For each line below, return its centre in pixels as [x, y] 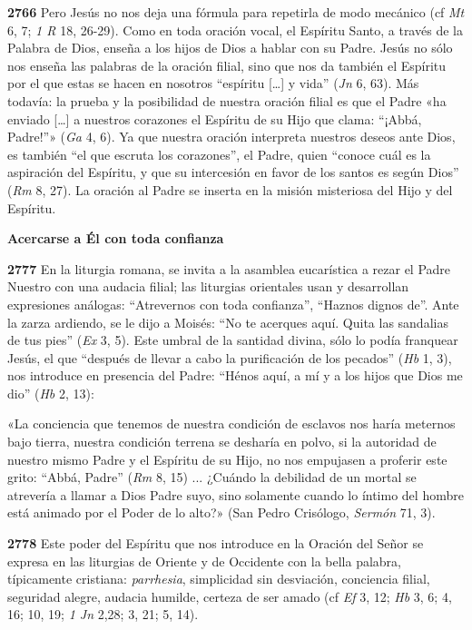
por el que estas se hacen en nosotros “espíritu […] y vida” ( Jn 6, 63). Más [213, 83]
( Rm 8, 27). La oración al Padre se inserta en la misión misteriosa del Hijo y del [230, 189]
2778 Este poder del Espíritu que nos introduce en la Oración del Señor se [216, 543]
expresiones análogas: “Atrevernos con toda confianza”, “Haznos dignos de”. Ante [233, 304]
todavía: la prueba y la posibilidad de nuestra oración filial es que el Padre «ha [227, 100]
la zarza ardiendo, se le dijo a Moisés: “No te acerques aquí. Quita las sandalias [228, 322]
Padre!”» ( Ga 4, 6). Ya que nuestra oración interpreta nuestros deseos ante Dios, [231, 137]
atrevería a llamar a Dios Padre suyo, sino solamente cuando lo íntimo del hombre [236, 494]
